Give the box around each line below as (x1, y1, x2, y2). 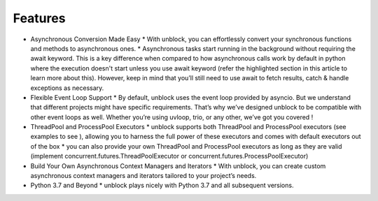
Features (13, 10, 66, 26)
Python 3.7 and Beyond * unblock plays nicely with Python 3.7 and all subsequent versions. (30, 181, 294, 190)
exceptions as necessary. (30, 84, 104, 92)
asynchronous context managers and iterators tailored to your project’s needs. (30, 172, 257, 180)
